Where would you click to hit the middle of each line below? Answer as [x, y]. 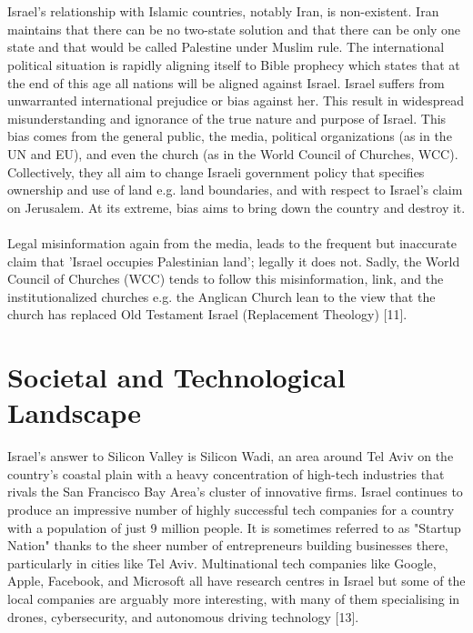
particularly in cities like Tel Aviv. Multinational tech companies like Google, [222, 563]
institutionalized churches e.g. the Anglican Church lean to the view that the [221, 296]
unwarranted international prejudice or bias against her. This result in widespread [236, 100]
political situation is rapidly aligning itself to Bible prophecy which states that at [234, 64]
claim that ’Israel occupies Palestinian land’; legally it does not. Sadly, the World [234, 261]
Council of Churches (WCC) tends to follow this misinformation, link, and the [226, 279]
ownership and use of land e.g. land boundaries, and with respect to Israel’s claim [235, 190]
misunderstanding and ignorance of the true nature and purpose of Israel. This [227, 118]
